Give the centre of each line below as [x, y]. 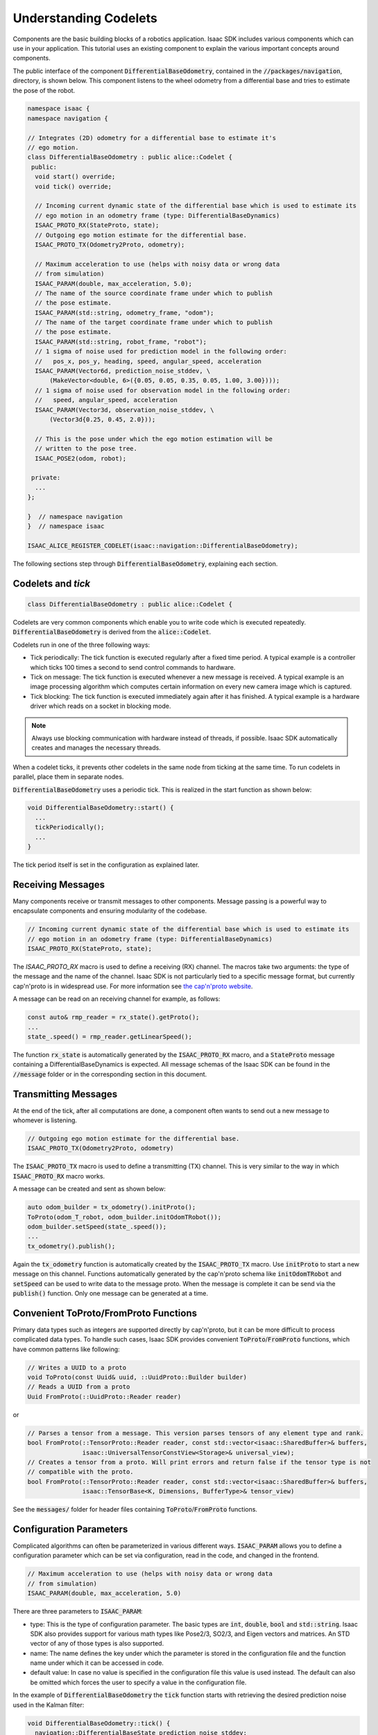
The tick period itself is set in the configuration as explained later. [106, 865]
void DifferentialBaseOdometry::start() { [101, 808]
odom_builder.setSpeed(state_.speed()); [97, 1226]
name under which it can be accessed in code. [97, 1663]
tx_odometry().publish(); [71, 1246]
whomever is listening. [45, 1120]
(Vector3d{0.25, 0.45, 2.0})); [103, 419]
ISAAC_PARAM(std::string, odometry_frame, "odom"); [124, 313]
